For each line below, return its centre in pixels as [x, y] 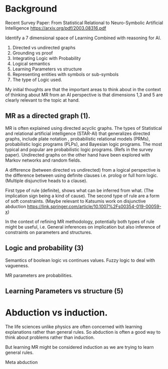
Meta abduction [22, 362]
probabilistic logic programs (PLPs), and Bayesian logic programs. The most [84, 144]
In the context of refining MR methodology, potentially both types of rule [80, 222]
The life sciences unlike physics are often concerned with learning [74, 326]
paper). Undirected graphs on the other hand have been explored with [78, 155]
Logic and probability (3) [44, 248]
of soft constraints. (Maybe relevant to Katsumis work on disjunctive [76, 201]
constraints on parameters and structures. [49, 232]
